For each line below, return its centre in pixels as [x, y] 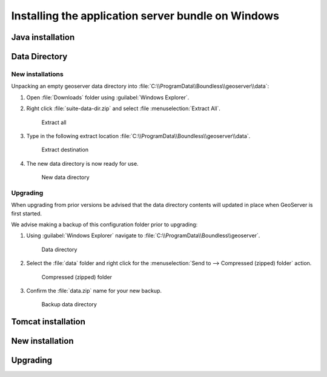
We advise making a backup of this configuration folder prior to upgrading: [104, 225]
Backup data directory [69, 304]
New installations [37, 74]
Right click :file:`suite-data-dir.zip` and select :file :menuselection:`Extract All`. [124, 108]
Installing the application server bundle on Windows [145, 16]
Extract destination [65, 150]
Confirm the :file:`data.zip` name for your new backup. [94, 290]
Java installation [43, 37]
